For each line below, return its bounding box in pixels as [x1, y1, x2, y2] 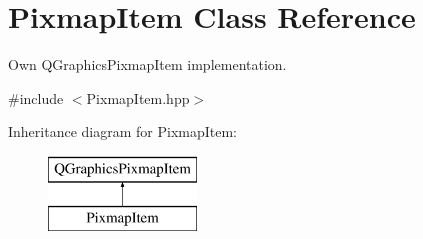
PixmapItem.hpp [86, 87, 190, 108]
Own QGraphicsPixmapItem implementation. [8, 54, 287, 75]
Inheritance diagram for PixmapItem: [8, 121, 237, 142]
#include [8, 87, 64, 108]
